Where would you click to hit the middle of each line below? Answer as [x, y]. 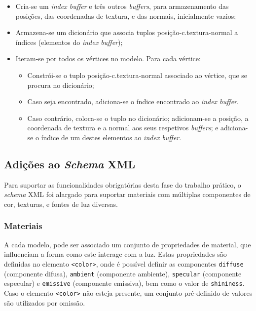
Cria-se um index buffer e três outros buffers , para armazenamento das [122, 6]
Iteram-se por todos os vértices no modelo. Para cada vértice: [108, 58]
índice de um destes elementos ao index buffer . [111, 137]
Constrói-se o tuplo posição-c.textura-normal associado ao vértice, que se [137, 75]
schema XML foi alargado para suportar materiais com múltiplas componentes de [127, 194]
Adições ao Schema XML [70, 164]
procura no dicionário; [61, 85]
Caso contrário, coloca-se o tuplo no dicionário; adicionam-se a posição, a [138, 118]
